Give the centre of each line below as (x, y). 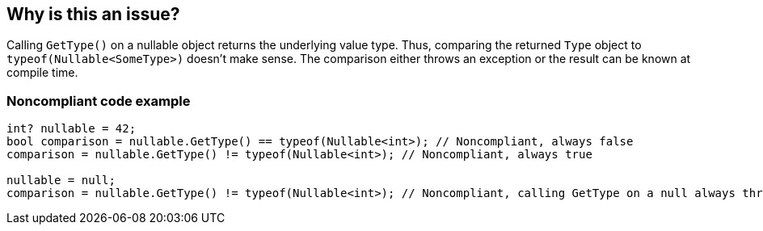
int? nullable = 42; (72, 129)
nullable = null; (61, 181)
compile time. (42, 73)
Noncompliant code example (99, 101)
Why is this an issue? (93, 14)
